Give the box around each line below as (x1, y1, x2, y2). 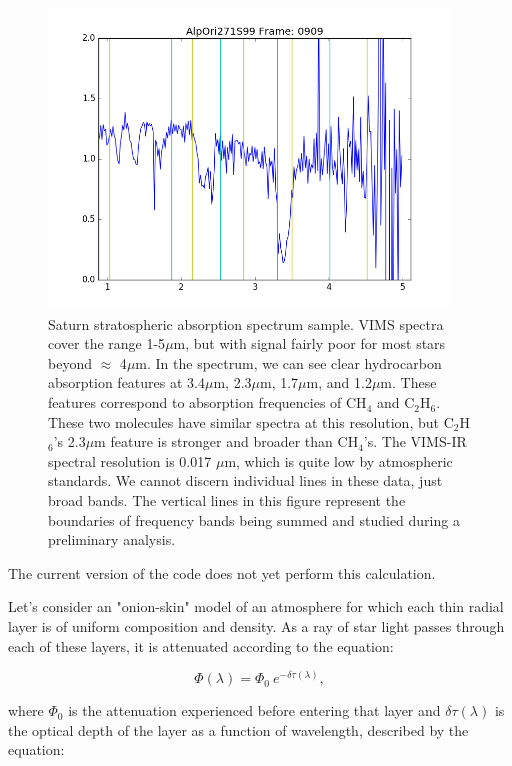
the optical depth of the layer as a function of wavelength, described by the (8, 719, 469, 740)
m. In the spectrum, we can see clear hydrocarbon (135, 352, 442, 373)
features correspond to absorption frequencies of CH (48, 392, 367, 413)
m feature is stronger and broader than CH (94, 431, 359, 452)
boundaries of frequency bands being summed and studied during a (48, 509, 460, 530)
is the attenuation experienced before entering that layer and (68, 700, 441, 721)
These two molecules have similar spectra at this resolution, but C (48, 411, 454, 432)
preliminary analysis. (48, 529, 176, 550)
